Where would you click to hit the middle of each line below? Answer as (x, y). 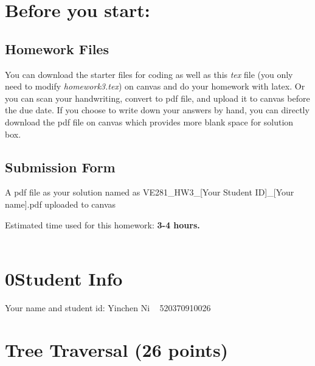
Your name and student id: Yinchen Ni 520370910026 (108, 307)
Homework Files (57, 48)
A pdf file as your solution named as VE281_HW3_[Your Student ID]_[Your (150, 192)
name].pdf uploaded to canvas (61, 204)
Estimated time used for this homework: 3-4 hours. (102, 224)
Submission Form (60, 167)
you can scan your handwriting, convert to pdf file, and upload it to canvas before (157, 98)
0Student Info (64, 278)
